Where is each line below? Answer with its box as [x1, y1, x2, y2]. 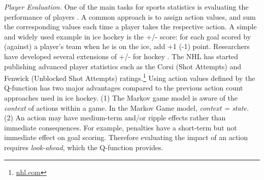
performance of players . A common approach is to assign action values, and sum [4, 11, 256, 22]
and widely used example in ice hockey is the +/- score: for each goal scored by [4, 31, 251, 41]
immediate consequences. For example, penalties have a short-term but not [4, 122, 237, 132]
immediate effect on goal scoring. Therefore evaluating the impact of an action [4, 132, 248, 143]
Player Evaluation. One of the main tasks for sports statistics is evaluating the [4, 2, 249, 12]
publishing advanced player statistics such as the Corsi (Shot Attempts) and [4, 61, 241, 71]
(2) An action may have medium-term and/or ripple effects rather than [4, 112, 226, 123]
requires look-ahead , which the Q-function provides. [4, 142, 163, 152]
